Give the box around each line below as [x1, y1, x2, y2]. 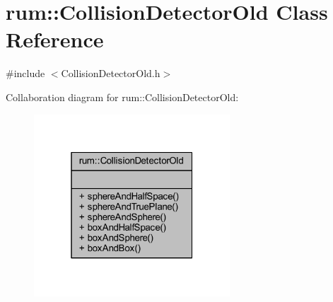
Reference [6, 25, 104, 54]
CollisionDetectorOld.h [61, 66, 160, 81]
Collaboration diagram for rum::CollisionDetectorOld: [6, 89, 239, 104]
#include [6, 66, 45, 81]
